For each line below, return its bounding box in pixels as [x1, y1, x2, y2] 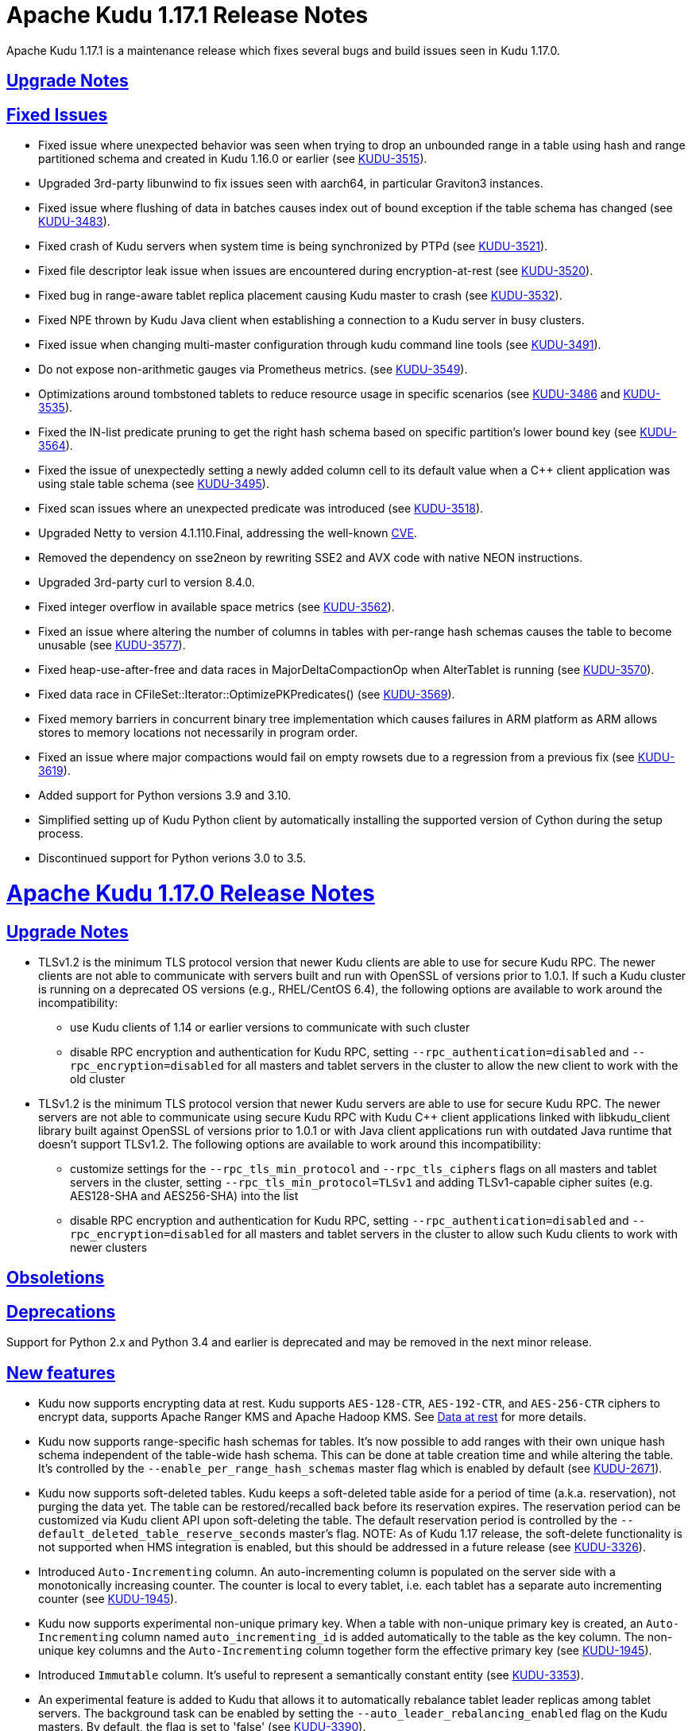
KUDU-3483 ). [38, 215, 110, 229]
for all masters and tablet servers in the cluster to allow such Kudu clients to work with [226, 1226, 678, 1241]
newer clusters [70, 1240, 148, 1254]
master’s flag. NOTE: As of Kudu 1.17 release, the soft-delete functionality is [288, 1527, 682, 1541]
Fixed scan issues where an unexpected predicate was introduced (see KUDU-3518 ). [38, 501, 484, 516]
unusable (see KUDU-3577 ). [38, 638, 186, 653]
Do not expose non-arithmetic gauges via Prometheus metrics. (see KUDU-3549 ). [38, 362, 468, 377]
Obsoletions [6, 1268, 105, 1288]
